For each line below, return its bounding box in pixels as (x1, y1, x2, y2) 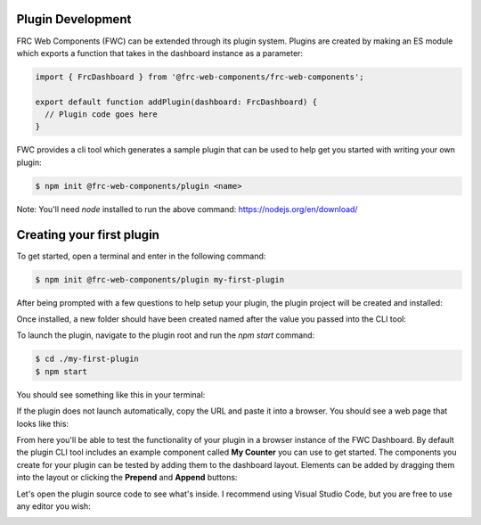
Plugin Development (16, 12, 132, 27)
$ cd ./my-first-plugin (35, 354, 140, 365)
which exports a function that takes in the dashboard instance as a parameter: (16, 47, 303, 58)
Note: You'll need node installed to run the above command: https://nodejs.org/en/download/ (16, 203, 358, 214)
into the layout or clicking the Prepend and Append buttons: (16, 472, 238, 483)
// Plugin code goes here (45, 110, 158, 119)
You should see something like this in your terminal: (16, 389, 206, 400)
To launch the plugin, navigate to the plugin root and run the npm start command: (16, 330, 315, 340)
